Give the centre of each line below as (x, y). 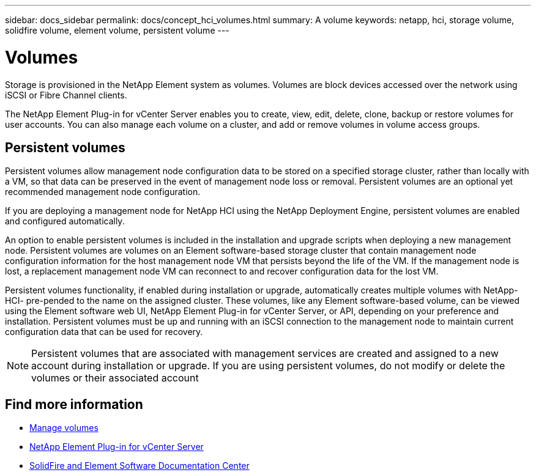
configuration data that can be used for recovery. (104, 332)
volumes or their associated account (115, 378)
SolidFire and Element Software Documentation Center (140, 466)
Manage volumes (64, 428)
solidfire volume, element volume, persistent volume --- (117, 30)
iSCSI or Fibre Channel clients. (66, 95)
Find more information (74, 404)
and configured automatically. (65, 221)
